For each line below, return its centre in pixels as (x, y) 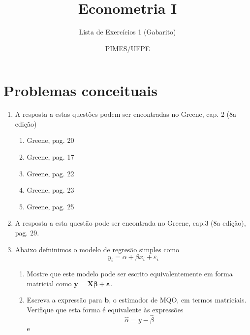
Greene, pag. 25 (50, 206)
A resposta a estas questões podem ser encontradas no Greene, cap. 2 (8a (125, 114)
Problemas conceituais (80, 90)
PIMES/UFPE (127, 48)
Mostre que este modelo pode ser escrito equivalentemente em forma (130, 273)
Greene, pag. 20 (50, 140)
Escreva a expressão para (64, 300)
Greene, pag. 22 (50, 173)
